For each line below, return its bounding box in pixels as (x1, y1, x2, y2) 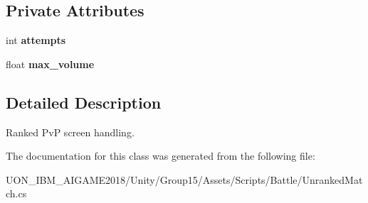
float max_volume (6, 56, 95, 71)
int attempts (6, 33, 66, 48)
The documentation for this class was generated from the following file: (6, 148, 315, 163)
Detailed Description (6, 91, 162, 113)
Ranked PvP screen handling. (6, 124, 135, 139)
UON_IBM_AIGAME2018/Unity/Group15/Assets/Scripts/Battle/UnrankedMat (6, 172, 363, 187)
